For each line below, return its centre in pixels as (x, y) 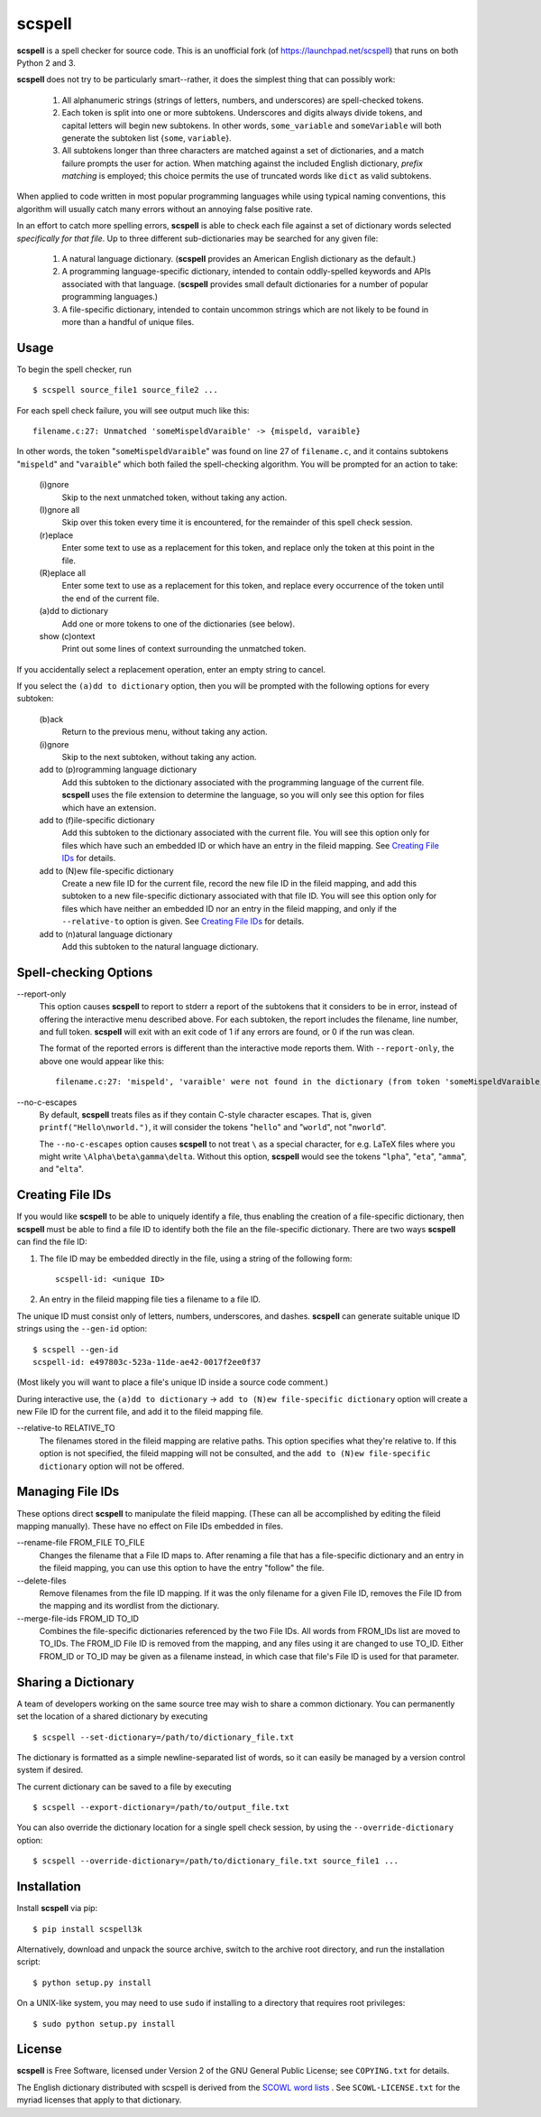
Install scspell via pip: (57, 1908)
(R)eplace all (62, 572)
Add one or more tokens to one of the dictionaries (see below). (179, 624)
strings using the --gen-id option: (82, 1329)
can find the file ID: (52, 1242)
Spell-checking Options (85, 972)
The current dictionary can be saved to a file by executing (124, 1787)
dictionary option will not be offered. (112, 1466)
